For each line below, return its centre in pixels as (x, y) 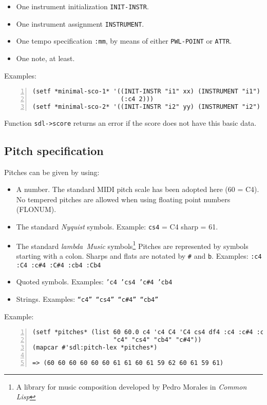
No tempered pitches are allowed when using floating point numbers (123, 199)
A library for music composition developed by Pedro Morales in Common (131, 386)
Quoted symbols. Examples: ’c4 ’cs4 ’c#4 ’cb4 (94, 282)
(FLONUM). (36, 209)
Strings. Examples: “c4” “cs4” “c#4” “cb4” (87, 298)
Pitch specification (54, 150)
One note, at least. (45, 58)
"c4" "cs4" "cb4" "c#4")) (157, 340)
